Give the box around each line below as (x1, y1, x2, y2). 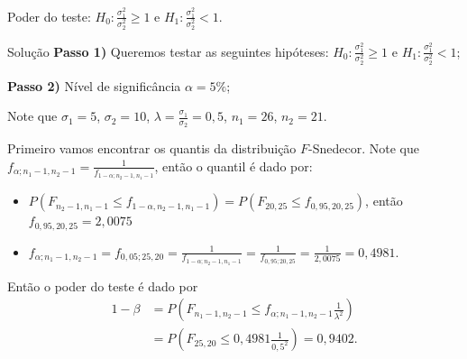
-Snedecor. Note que (308, 139, 419, 158)
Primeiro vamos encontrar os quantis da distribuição (7, 139, 297, 158)
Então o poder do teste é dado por (7, 276, 198, 295)
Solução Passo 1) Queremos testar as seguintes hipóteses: (7, 41, 329, 60)
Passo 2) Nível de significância (7, 76, 181, 95)
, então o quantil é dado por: (154, 156, 313, 175)
